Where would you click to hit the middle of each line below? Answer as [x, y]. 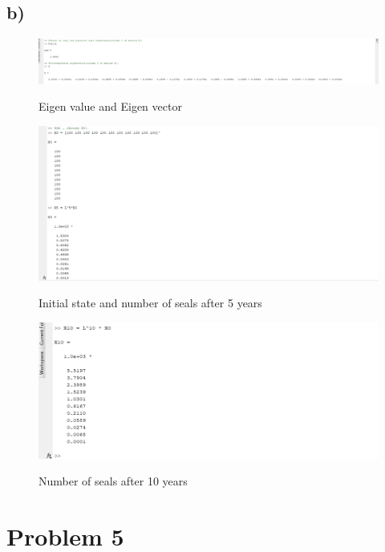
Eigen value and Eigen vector [110, 106]
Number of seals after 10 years [113, 481]
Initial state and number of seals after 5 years [150, 303]
